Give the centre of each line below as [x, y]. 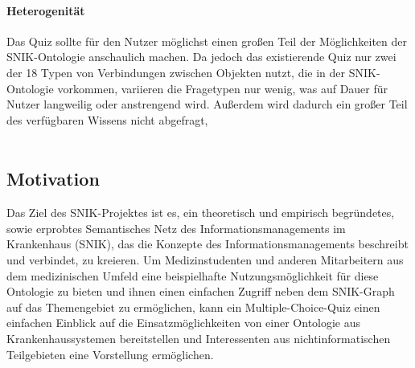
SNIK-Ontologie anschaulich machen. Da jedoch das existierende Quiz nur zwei [201, 57]
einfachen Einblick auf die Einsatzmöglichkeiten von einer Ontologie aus [184, 323]
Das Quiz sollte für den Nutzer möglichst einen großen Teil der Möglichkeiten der [207, 41]
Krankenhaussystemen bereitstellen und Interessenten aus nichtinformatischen [199, 338]
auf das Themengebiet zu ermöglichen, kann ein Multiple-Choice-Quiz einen [193, 307]
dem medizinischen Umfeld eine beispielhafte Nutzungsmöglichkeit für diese [193, 275]
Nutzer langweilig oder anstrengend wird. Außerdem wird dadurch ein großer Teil [207, 104]
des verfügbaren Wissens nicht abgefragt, [107, 119]
